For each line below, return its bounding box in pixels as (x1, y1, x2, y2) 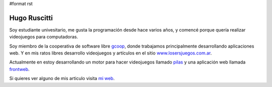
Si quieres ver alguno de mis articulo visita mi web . (9, 75, 115, 81)
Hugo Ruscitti (9, 13, 53, 22)
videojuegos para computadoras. (9, 34, 78, 40)
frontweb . (9, 66, 30, 72)
